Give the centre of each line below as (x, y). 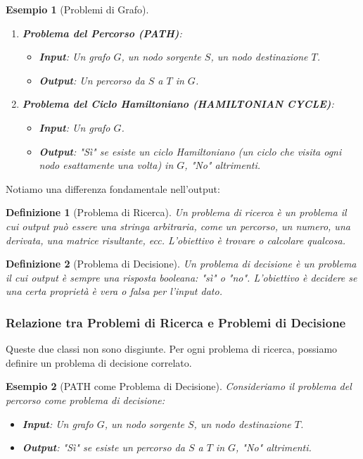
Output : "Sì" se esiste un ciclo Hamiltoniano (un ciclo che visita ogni (190, 151)
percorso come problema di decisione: (85, 400)
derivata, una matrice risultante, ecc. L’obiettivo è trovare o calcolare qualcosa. (176, 240)
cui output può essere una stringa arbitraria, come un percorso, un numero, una (178, 226)
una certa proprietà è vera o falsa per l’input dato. (114, 291)
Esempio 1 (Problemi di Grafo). (77, 9)
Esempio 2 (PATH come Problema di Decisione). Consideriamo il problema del (179, 386)
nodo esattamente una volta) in (106, 165)
